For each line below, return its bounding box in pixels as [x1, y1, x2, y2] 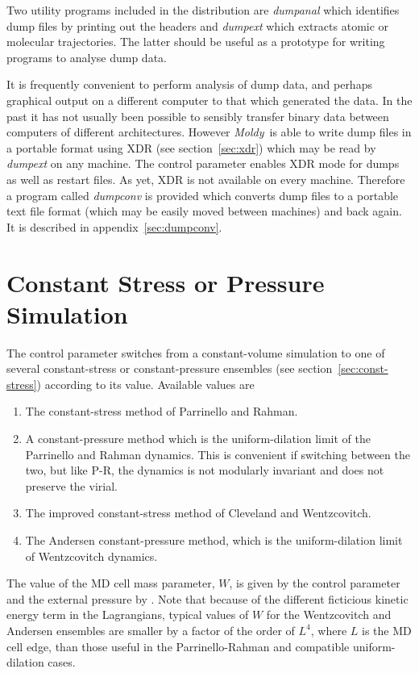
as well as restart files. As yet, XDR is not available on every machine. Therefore [6, 170, 405, 187]
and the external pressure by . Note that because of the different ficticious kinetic [6, 590, 409, 607]
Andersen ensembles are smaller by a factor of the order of [6, 621, 295, 638]
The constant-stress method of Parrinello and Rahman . [25, 403, 298, 420]
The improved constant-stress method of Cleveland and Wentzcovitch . [25, 504, 371, 521]
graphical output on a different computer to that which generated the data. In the [6, 91, 413, 108]
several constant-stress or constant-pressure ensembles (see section [6, 360, 333, 377]
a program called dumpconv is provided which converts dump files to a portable [6, 186, 399, 203]
